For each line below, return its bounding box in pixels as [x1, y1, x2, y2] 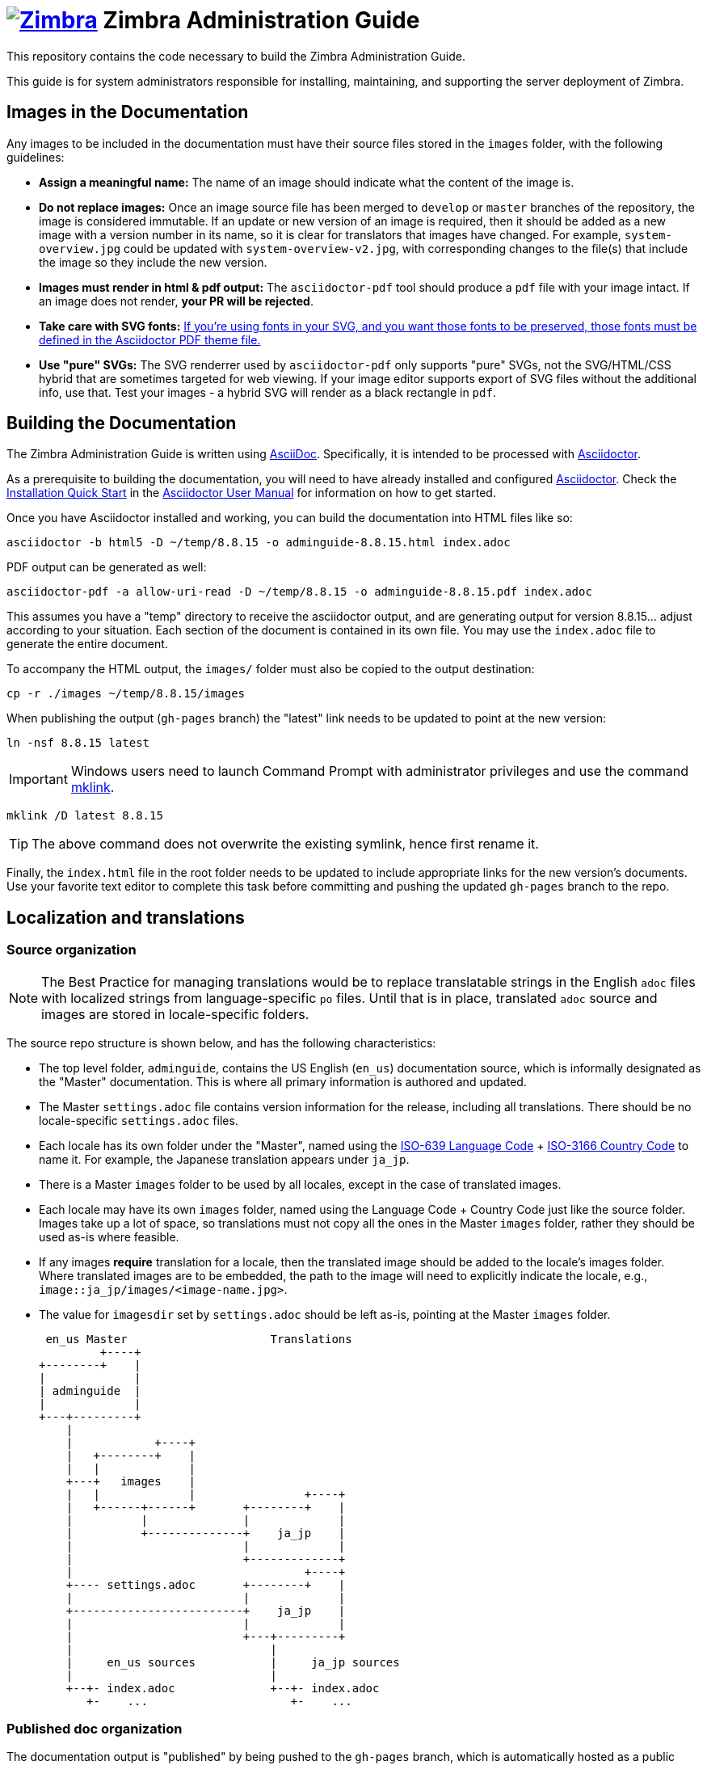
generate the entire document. [6, 637, 168, 651]
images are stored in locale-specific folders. [41, 1005, 309, 1022]
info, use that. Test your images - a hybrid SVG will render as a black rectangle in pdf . [39, 385, 496, 399]
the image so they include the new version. [39, 255, 267, 269]
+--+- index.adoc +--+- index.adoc [65, 1681, 380, 1695]
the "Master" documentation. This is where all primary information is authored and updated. [39, 1074, 527, 1089]
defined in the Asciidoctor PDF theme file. [39, 332, 261, 347]
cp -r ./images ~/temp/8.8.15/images [6, 687, 246, 701]
